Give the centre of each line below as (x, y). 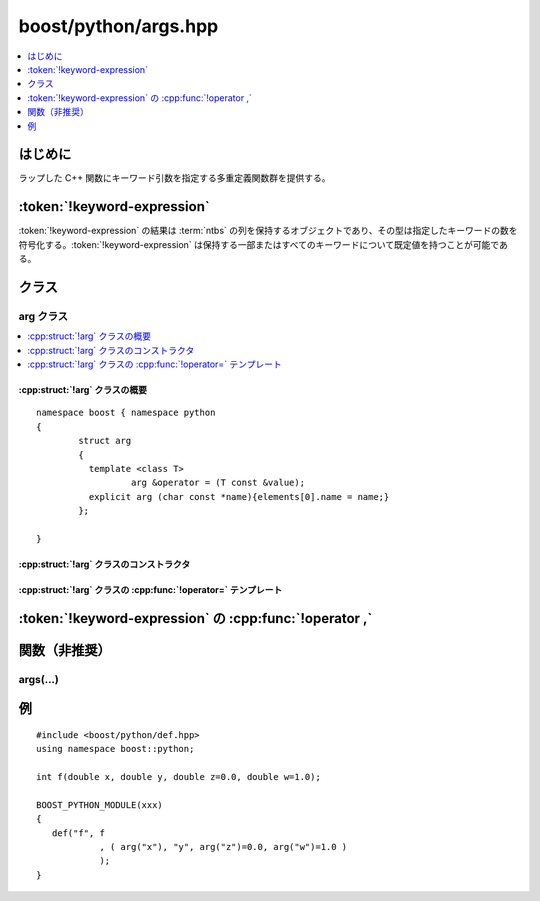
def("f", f (78, 833)
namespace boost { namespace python (126, 413)
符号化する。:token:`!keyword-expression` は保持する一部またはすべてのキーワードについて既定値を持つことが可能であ (263, 244)
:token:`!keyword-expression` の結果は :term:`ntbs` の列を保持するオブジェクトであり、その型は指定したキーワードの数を (268, 231)
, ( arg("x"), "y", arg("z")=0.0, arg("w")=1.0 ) (223, 847)
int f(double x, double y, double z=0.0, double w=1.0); (179, 777)
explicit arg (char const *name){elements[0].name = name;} (239, 496)
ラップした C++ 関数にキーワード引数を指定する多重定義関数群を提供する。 (174, 178)
